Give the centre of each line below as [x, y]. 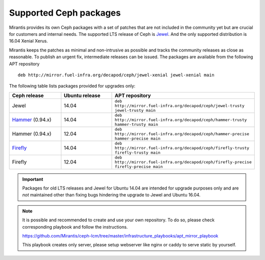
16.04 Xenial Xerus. [28, 41]
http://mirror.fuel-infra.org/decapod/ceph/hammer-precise [182, 134]
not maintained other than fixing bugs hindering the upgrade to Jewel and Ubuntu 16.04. [111, 195]
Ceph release [28, 95]
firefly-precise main [139, 166]
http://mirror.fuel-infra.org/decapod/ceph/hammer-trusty [181, 120]
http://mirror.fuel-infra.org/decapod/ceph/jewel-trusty [180, 106]
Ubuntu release [82, 95]
